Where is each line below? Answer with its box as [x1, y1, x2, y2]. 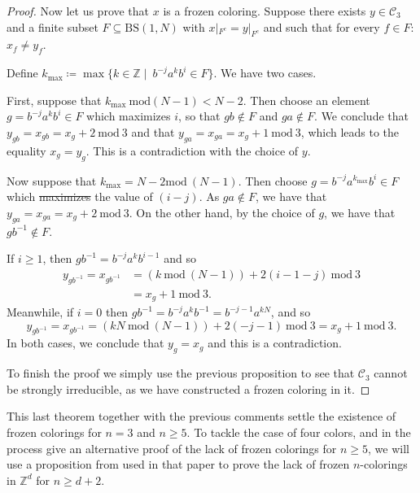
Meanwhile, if [7, 303, 74, 321]
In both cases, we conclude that [7, 334, 164, 351]
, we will [368, 439, 409, 456]
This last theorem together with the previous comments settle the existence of [7, 408, 396, 425]
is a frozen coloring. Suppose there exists [163, 2, 366, 19]
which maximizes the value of [7, 188, 153, 205]
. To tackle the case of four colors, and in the [186, 424, 411, 441]
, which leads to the [300, 123, 400, 140]
